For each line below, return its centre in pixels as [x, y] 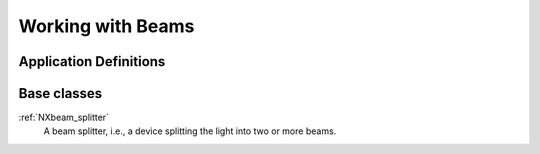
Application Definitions [92, 61]
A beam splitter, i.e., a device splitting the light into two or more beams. [190, 131]
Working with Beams [106, 26]
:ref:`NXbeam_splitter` [64, 117]
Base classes [60, 93]
